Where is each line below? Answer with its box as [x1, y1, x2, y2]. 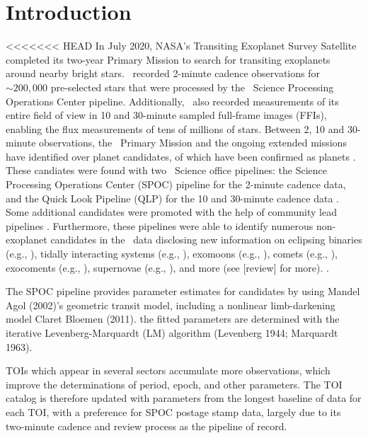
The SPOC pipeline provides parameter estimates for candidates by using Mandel [6, 284, 360, 299]
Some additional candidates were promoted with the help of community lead [6, 204, 337, 219]
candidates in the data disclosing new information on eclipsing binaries [50, 232, 362, 247]
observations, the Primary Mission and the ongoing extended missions [39, 135, 347, 150]
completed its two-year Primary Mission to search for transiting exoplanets [6, 52, 330, 67]
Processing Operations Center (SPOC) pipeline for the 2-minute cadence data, [6, 177, 346, 192]
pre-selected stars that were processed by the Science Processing [50, 79, 334, 94]
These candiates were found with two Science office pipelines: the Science [6, 163, 328, 178]
